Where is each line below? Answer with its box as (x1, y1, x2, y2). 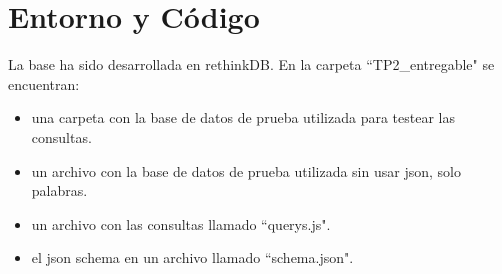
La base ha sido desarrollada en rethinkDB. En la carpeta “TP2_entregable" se (8, 54, 495, 75)
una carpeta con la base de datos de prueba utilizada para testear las (31, 107, 455, 128)
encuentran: (8, 73, 80, 94)
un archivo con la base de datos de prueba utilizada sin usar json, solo (31, 160, 461, 181)
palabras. (31, 180, 88, 201)
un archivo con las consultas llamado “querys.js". (31, 213, 331, 234)
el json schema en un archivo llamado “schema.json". (31, 247, 354, 268)
